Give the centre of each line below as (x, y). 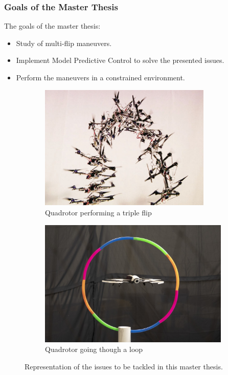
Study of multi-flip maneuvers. (64, 43)
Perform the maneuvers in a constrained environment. (100, 77)
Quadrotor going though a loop (94, 349)
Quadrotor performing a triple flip (98, 213)
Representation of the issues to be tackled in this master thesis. (124, 366)
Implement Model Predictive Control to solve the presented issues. (120, 60)
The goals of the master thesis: (52, 26)
